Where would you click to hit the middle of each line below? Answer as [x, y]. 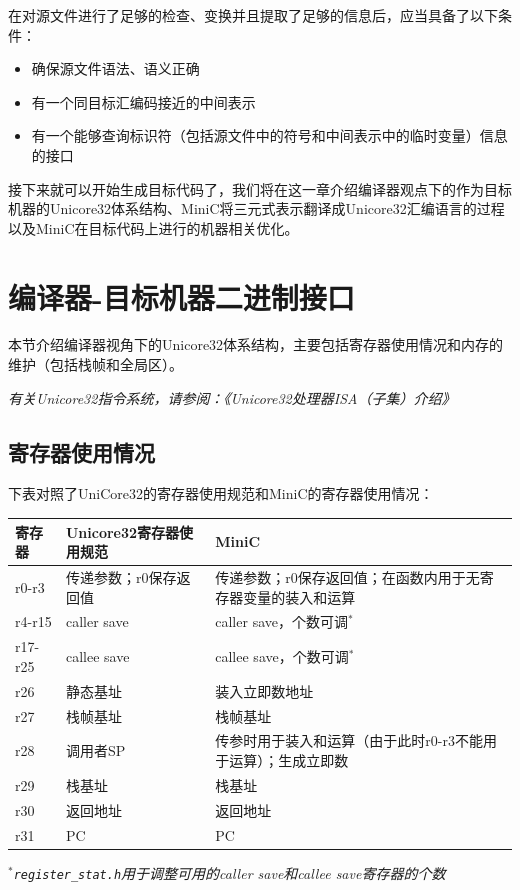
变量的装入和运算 [299, 596]
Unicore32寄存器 [122, 531]
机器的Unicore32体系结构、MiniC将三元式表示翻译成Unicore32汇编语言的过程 [256, 208]
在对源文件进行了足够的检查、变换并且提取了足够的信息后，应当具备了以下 [253, 15]
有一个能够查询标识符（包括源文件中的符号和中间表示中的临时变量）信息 [269, 135]
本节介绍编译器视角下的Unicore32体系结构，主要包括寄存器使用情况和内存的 [256, 344]
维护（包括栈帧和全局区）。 [95, 364]
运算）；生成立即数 [289, 759]
